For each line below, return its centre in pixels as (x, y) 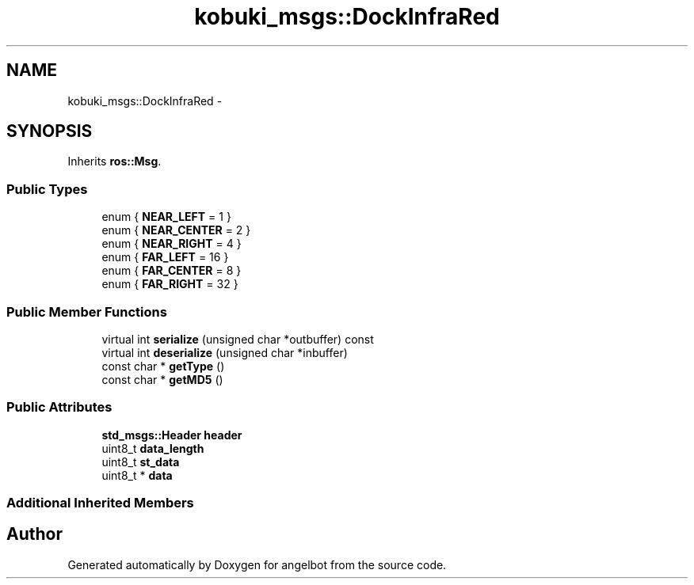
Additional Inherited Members (100, 503)
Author (34, 534)
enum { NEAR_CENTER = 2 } (176, 230)
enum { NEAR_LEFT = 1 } (166, 217)
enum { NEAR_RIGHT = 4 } (172, 244)
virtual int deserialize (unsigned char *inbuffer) (225, 352)
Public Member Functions (87, 311)
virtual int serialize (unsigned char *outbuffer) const (238, 339)
